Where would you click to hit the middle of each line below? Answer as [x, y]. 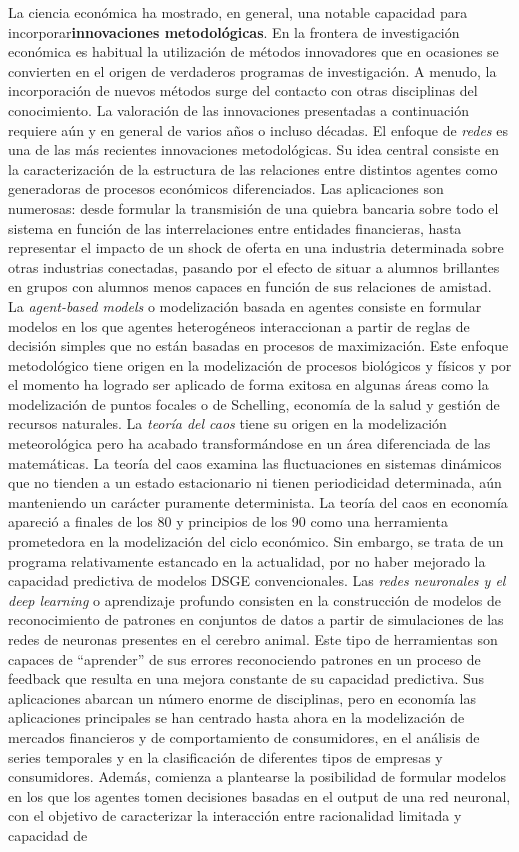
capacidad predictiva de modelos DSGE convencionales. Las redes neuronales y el [257, 580]
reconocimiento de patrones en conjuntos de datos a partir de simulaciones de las [256, 619]
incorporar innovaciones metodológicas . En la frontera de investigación [234, 31]
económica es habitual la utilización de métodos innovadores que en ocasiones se [253, 51]
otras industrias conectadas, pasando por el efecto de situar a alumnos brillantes [254, 266]
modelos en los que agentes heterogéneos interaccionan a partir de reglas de [239, 325]
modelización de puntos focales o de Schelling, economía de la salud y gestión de [254, 403]
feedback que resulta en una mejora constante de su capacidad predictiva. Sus [246, 678]
